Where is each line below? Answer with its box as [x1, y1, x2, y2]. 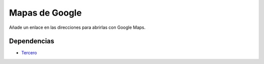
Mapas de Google [9, 7, 82, 18]
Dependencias [9, 37, 55, 45]
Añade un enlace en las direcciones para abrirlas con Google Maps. [9, 24, 146, 30]
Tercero [21, 50, 37, 56]
